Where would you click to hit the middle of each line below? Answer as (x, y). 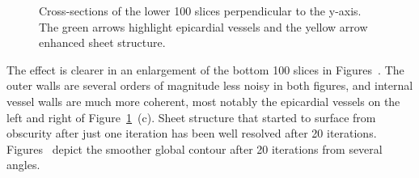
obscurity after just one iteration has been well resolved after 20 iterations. (192, 133)
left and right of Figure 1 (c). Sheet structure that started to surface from (191, 117)
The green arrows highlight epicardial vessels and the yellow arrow (203, 26)
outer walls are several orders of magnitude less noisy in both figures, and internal (210, 85)
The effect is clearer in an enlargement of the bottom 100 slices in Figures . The (205, 69)
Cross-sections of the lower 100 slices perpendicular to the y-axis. (200, 11)
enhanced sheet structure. (102, 42)
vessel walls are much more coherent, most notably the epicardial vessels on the (203, 101)
